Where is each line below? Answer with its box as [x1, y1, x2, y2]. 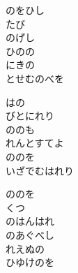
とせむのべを [6, 71, 64, 85]
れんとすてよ [6, 135, 64, 150]
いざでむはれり [6, 163, 74, 177]
